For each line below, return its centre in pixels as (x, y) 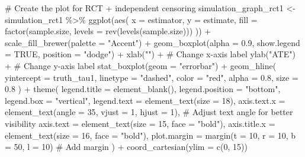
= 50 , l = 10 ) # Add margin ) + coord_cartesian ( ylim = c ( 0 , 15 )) (126, 147)
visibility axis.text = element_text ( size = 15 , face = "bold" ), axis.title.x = (140, 123)
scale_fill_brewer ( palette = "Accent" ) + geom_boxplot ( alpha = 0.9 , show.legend (152, 42)
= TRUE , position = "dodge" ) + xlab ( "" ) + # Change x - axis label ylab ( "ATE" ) (150, 54)
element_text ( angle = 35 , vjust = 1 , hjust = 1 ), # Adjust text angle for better (149, 112)
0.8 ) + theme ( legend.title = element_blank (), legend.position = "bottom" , (143, 89)
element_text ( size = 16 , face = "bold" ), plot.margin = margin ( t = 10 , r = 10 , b (150, 135)
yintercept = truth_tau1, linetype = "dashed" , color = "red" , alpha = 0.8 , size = (152, 77)
